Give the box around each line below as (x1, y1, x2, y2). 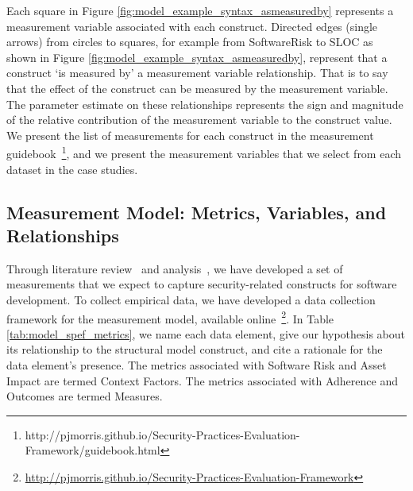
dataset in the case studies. (6, 160, 138, 177)
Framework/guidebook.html (25, 442, 160, 458)
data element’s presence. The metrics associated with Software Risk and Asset (6, 357, 387, 373)
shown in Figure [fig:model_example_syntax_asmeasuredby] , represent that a (6, 48, 388, 65)
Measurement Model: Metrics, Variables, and (6, 199, 387, 224)
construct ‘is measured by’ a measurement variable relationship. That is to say (6, 64, 388, 81)
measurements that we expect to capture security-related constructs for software (6, 276, 397, 292)
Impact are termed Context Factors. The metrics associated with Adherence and (6, 372, 398, 389)
